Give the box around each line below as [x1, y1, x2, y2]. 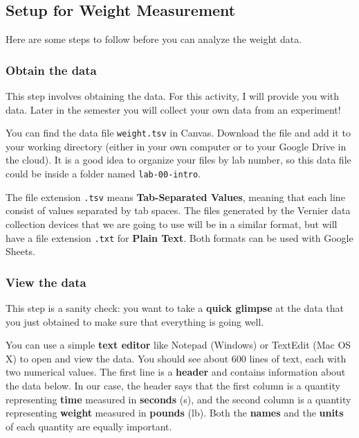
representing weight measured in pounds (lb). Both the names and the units [6, 405, 344, 420]
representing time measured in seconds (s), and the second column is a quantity [6, 392, 351, 406]
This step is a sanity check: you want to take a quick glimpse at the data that [6, 301, 344, 315]
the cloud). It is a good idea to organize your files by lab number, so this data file [6, 152, 351, 167]
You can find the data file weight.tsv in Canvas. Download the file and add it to [6, 125, 351, 140]
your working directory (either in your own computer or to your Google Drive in [6, 139, 347, 153]
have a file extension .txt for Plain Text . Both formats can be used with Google [6, 230, 353, 245]
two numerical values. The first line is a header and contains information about [6, 365, 346, 379]
